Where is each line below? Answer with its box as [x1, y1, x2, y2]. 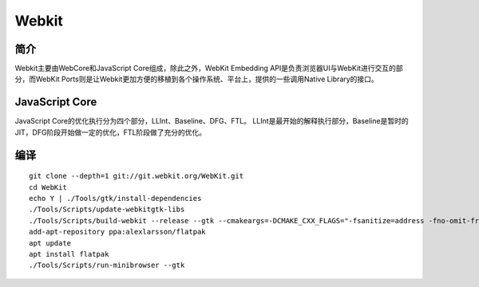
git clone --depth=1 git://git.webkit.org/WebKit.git [29, 171, 243, 181]
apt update [29, 238, 72, 247]
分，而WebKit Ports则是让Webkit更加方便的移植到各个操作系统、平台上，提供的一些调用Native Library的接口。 [14, 74, 378, 84]
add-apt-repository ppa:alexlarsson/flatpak [29, 227, 207, 237]
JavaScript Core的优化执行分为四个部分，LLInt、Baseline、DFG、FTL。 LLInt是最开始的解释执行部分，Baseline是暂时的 [14, 116, 409, 126]
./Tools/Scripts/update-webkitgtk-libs [29, 205, 185, 214]
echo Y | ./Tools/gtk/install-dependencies [29, 194, 202, 202]
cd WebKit [29, 183, 67, 191]
